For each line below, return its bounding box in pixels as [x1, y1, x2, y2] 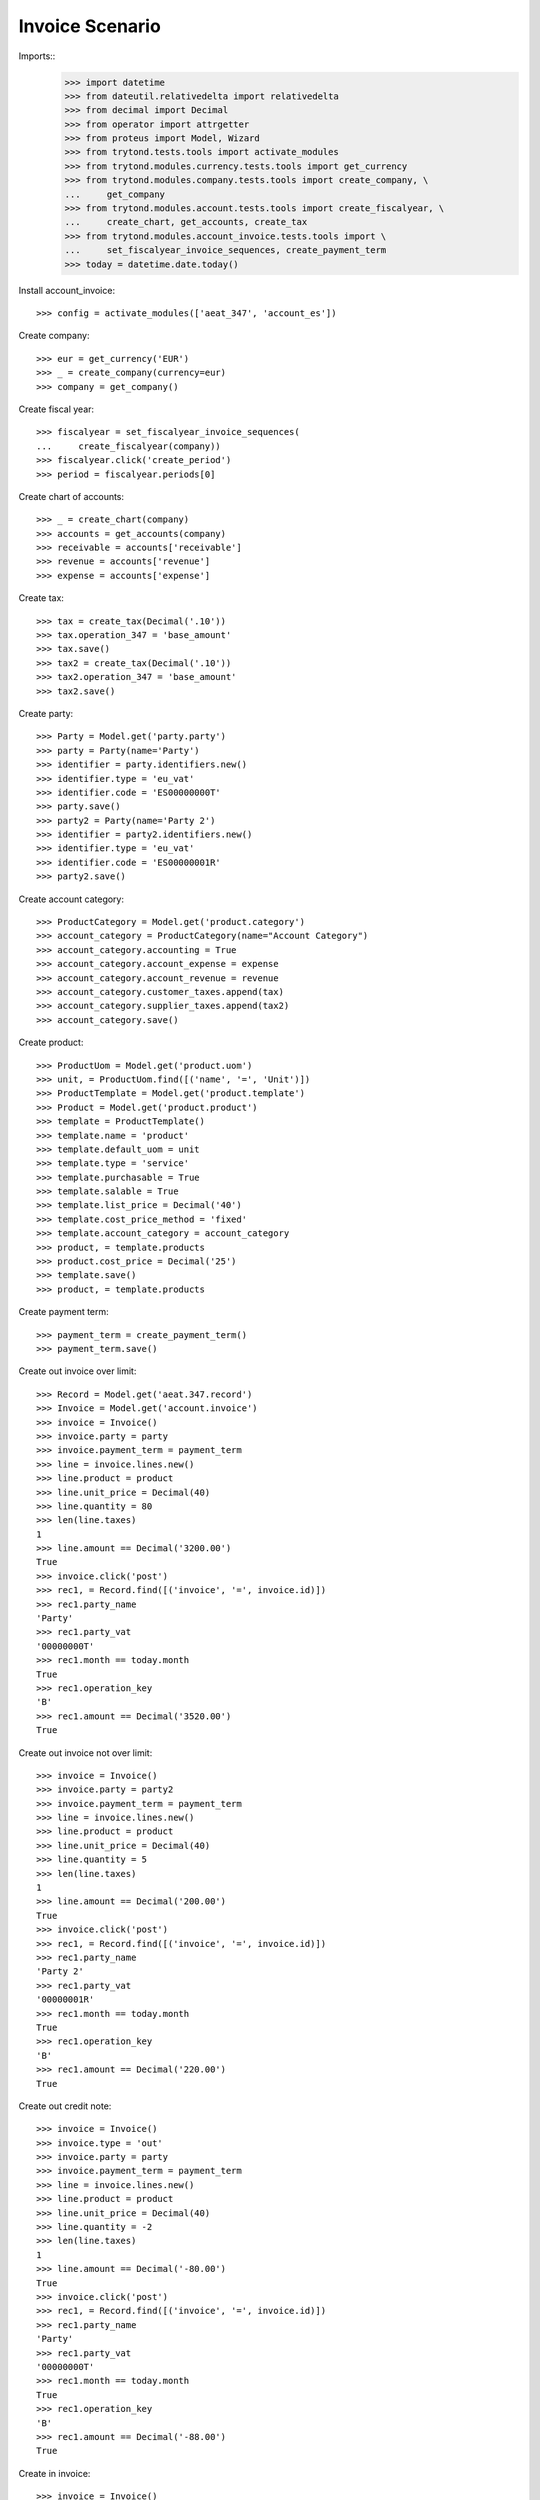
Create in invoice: [18, 2467, 91, 2479]
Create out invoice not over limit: [18, 1746, 153, 1759]
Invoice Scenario [18, 15, 162, 37]
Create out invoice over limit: [18, 1365, 137, 1377]
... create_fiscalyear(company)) [36, 440, 222, 452]
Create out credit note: [18, 2100, 112, 2112]
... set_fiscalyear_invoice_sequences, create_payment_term [64, 245, 387, 256]
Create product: [18, 1036, 84, 1049]
